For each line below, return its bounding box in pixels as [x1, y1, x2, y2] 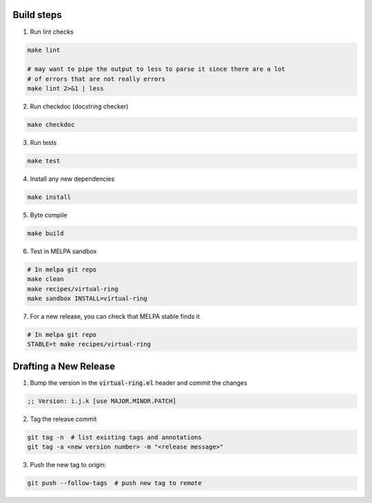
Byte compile [30, 210, 68, 219]
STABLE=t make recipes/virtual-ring [27, 340, 152, 348]
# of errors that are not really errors [27, 75, 165, 83]
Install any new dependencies [30, 175, 115, 183]
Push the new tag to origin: [30, 461, 107, 469]
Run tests [30, 139, 57, 147]
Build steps [12, 9, 62, 21]
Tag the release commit [30, 415, 97, 423]
